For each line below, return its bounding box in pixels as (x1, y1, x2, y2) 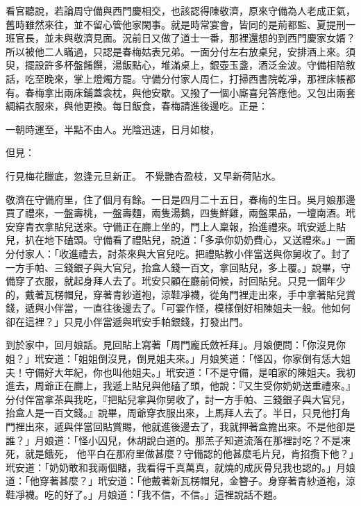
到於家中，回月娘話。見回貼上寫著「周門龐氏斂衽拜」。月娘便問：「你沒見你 (6, 337, 346, 352)
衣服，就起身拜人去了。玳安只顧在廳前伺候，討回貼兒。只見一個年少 (34, 273, 346, 288)
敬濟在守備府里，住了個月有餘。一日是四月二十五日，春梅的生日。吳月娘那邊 (6, 192, 355, 206)
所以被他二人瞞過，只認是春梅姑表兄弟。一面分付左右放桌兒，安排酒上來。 (6, 44, 346, 58)
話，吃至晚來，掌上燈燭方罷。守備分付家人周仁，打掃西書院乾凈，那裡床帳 (6, 71, 346, 85)
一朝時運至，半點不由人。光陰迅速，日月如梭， (6, 121, 219, 136)
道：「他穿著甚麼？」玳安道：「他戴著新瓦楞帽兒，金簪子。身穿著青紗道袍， (6, 473, 346, 488)
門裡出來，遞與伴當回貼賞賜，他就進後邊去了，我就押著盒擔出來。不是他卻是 (6, 419, 355, 434)
